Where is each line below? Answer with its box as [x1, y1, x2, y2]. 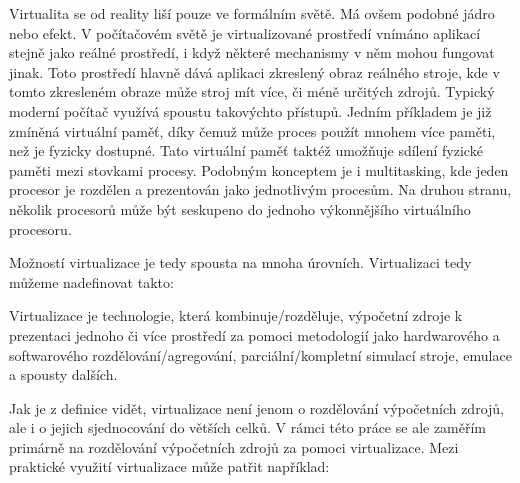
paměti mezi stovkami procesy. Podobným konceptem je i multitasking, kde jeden [9, 159, 509, 180]
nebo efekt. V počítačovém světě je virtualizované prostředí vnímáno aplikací [9, 22, 481, 43]
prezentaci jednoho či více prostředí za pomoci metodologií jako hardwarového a [9, 324, 500, 345]
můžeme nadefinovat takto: [9, 271, 174, 292]
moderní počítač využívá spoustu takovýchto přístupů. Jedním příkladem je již [9, 100, 492, 121]
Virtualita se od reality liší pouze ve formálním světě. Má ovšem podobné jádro [9, 3, 495, 23]
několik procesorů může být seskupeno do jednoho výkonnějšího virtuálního [9, 198, 471, 219]
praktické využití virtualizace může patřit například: [9, 456, 330, 477]
